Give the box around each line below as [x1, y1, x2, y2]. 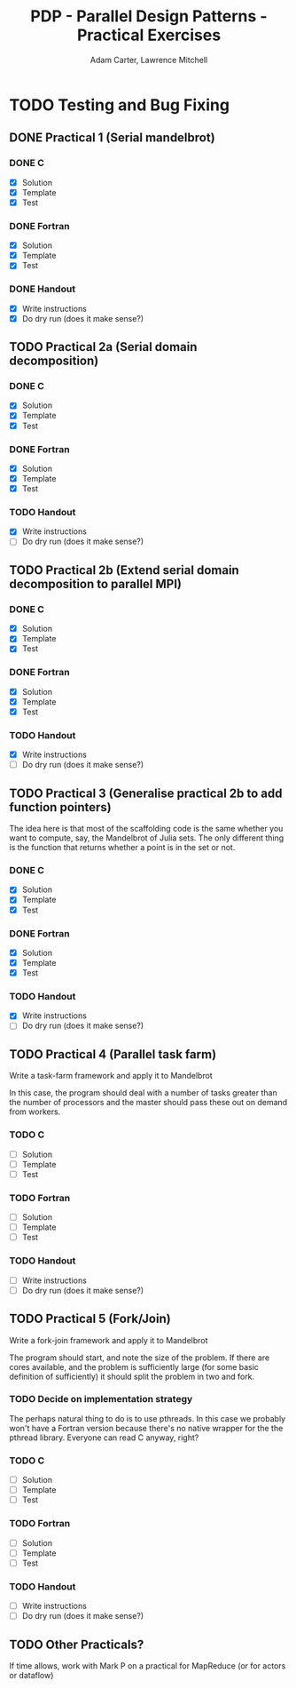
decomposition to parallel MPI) [9, 576, 182, 592]
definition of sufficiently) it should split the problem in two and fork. [9, 1371, 255, 1382]
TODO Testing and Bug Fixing [9, 95, 230, 115]
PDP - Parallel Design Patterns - [30, 6, 268, 27]
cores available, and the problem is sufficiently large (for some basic [9, 1361, 260, 1372]
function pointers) [9, 800, 113, 815]
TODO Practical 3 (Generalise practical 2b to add [9, 785, 283, 801]
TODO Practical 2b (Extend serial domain [9, 562, 239, 578]
